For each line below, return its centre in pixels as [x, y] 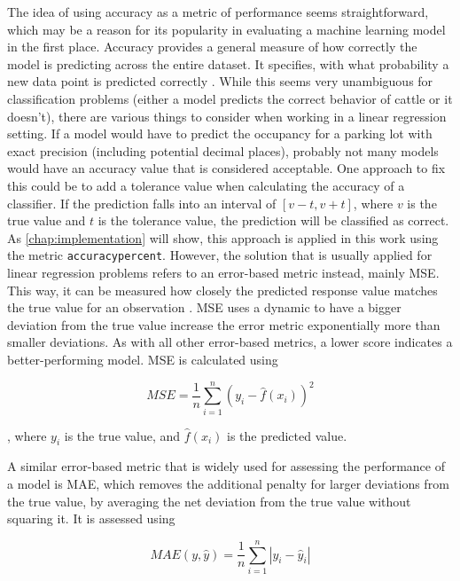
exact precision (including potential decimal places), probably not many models [223, 150]
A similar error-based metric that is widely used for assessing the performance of [226, 466]
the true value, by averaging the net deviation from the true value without [209, 501]
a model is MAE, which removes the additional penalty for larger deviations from [228, 484]
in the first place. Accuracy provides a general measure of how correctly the [212, 47]
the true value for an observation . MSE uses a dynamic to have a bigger [204, 307]
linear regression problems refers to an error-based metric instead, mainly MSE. [223, 272]
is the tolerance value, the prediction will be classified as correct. [273, 220]
